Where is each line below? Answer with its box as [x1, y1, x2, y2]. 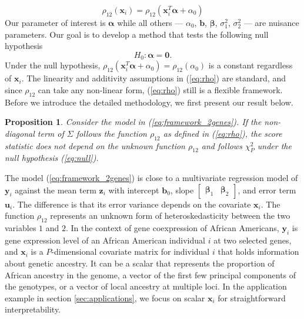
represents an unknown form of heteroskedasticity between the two [50, 209, 290, 222]
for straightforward [218, 291, 286, 304]
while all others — [117, 17, 183, 28]
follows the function [76, 127, 147, 139]
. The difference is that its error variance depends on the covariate [12, 198, 251, 210]
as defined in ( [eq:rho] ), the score [163, 127, 282, 139]
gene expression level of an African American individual [5, 234, 205, 246]
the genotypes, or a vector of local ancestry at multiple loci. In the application [5, 280, 287, 292]
